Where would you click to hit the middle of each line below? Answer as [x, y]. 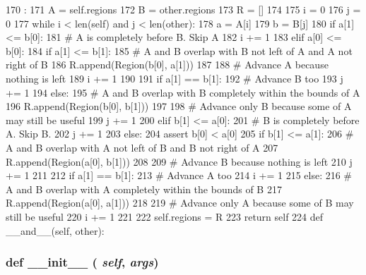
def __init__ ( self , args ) [82, 262]
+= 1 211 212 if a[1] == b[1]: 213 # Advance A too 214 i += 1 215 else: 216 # [179, 175]
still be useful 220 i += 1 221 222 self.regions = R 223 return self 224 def [165, 216]
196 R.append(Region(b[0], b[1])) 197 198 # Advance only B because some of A [179, 106]
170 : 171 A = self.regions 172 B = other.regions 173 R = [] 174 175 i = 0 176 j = [183, 9]
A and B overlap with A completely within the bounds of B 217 [144, 189]
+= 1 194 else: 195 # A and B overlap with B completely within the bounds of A [183, 92]
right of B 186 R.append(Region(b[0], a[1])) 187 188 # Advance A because [167, 65]
